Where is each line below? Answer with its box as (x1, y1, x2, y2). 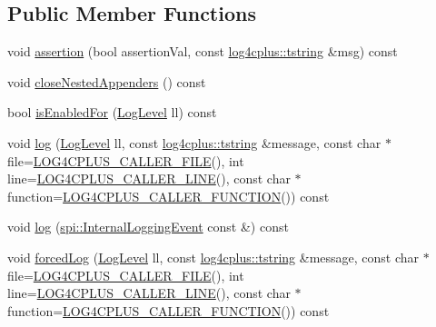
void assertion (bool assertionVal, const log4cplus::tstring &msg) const (7, 42, 398, 61)
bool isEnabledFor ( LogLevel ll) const (7, 103, 217, 122)
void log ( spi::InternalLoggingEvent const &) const (7, 217, 289, 236)
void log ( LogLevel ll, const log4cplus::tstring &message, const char (7, 133, 381, 152)
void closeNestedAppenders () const (7, 72, 206, 91)
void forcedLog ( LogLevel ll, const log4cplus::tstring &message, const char (7, 247, 420, 266)
